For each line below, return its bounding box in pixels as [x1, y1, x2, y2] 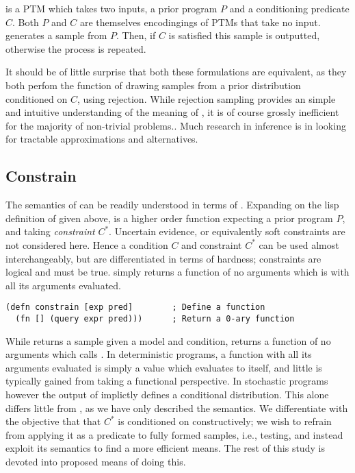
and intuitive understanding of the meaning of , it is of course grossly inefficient [5, 105, 339, 119]
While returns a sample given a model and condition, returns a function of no [5, 333, 331, 348]
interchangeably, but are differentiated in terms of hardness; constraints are [5, 251, 321, 265]
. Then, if [116, 28, 156, 43]
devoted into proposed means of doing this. [5, 454, 186, 468]
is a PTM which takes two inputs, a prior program [5, 1, 218, 15]
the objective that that [5, 414, 101, 428]
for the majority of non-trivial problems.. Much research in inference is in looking [5, 118, 346, 132]
